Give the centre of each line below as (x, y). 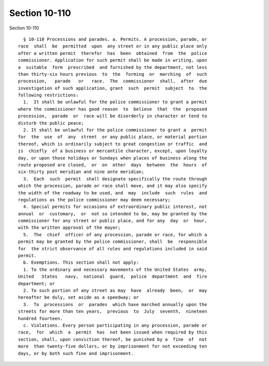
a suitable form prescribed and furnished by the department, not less (113, 67)
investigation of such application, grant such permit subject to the (113, 88)
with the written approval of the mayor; (69, 228)
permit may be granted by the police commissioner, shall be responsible (113, 242)
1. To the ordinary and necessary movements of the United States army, (115, 270)
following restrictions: (48, 95)
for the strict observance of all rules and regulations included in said (113, 249)
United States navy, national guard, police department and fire (113, 276)
